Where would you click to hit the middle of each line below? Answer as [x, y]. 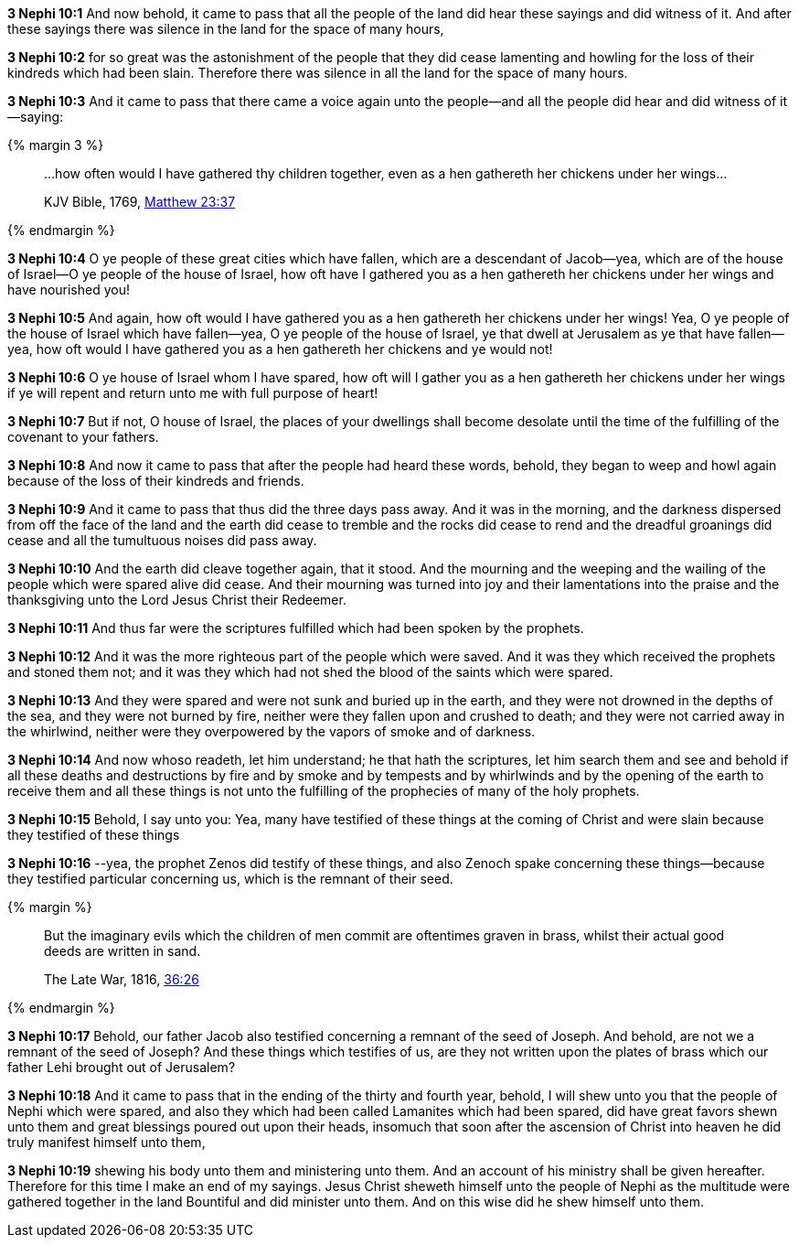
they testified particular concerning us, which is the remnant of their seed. [230, 879]
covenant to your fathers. [83, 437]
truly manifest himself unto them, [107, 1142]
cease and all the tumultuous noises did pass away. [162, 540]
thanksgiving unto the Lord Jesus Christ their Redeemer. [177, 600]
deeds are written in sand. [123, 951]
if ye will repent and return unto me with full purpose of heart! [193, 393]
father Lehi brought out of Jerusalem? [122, 1067]
